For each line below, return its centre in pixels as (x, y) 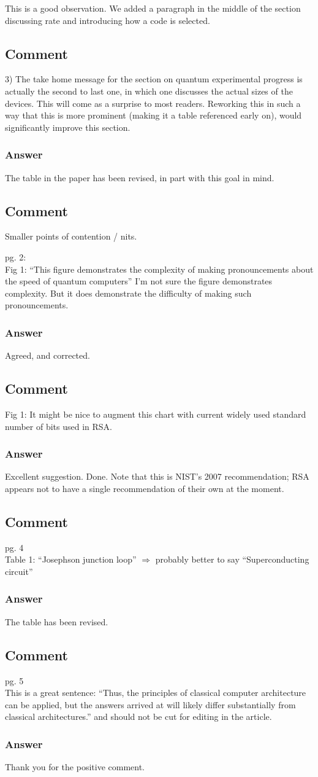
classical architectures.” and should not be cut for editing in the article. (138, 716)
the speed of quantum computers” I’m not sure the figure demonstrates (139, 281)
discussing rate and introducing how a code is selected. (108, 20)
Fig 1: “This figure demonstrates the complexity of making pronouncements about (159, 269)
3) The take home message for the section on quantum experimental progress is (154, 79)
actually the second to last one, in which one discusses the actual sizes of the (149, 91)
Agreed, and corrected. (47, 355)
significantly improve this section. (68, 127)
